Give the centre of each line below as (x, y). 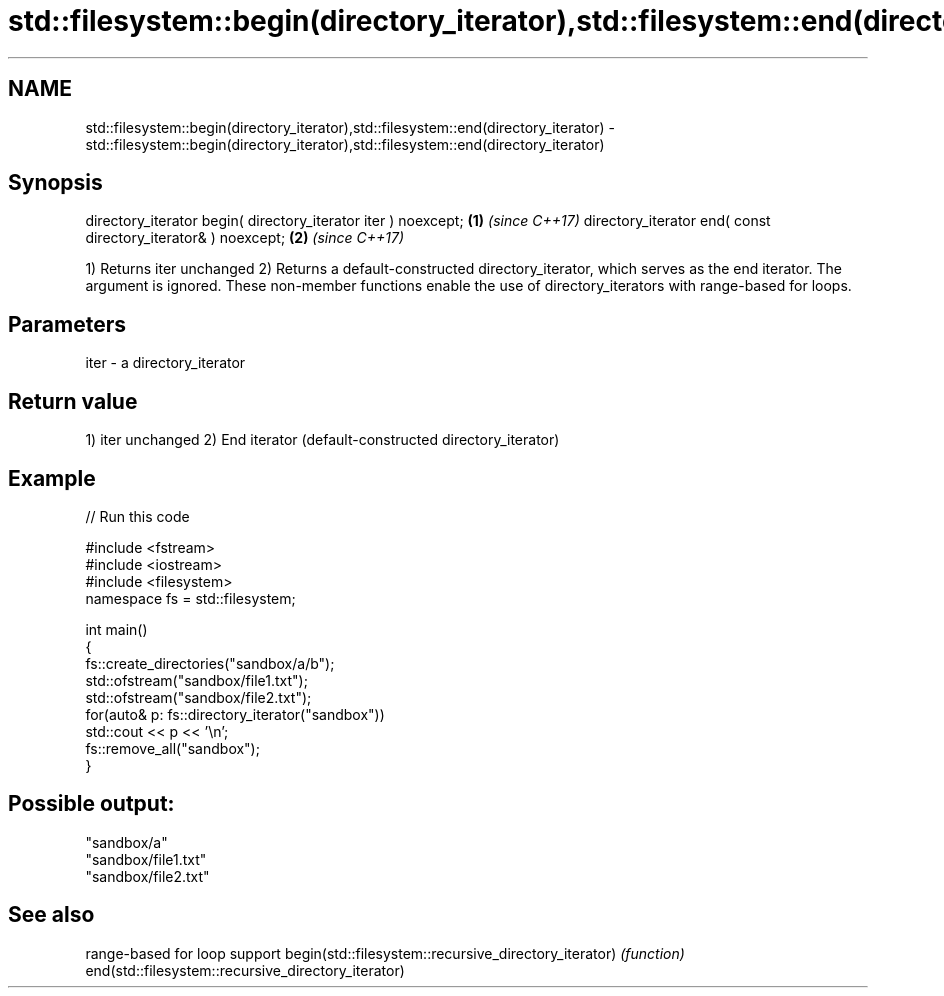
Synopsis (55, 183)
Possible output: (91, 804)
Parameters (67, 324)
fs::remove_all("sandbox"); (172, 748)
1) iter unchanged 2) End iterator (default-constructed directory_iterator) (322, 440)
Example (52, 478)
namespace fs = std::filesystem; (190, 598)
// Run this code (137, 516)
